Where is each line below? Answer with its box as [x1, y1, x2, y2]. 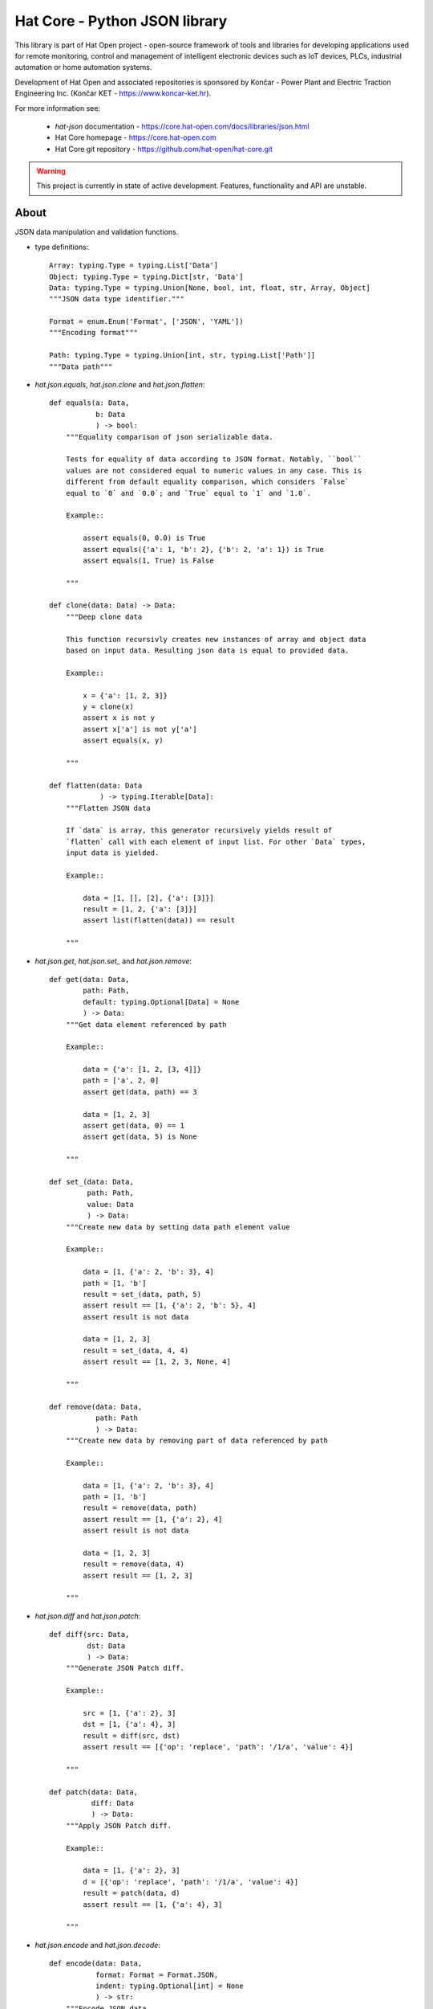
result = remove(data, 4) [83, 1560, 184, 1569]
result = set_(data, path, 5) [83, 1290, 202, 1299]
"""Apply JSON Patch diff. [65, 1821, 172, 1830]
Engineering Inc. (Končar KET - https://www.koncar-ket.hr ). [14, 88, 212, 98]
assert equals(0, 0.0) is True [83, 534, 206, 542]
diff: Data [91, 1798, 134, 1808]
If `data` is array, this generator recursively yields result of [65, 826, 333, 835]
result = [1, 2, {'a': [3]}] [83, 905, 198, 914]
